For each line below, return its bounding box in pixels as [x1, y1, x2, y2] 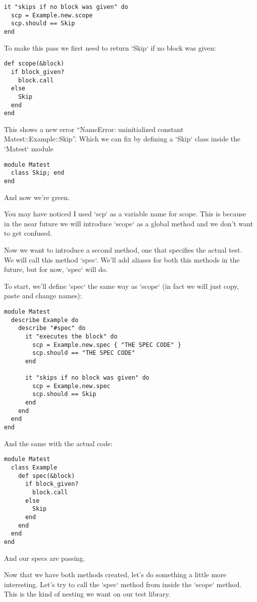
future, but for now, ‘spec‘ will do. [4, 264, 108, 274]
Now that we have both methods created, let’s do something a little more [4, 569, 227, 580]
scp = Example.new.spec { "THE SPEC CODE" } [32, 341, 181, 348]
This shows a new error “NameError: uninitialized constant [4, 124, 184, 134]
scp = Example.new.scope [11, 11, 93, 19]
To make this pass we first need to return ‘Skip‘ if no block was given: [4, 42, 216, 53]
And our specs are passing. [4, 552, 85, 563]
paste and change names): [4, 290, 82, 301]
